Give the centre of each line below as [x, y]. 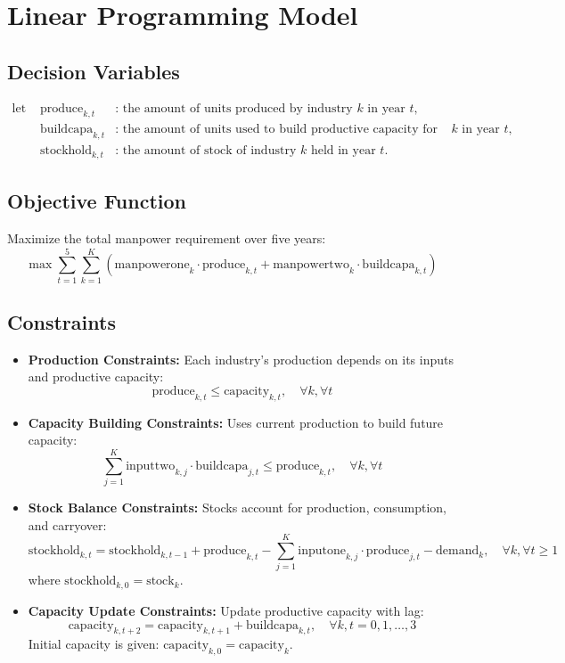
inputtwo [151, 466]
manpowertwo [311, 265]
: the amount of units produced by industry [234, 108]
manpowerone [152, 265]
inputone [322, 551]
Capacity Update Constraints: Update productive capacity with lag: [226, 610]
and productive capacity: [96, 377]
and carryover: [67, 524]
